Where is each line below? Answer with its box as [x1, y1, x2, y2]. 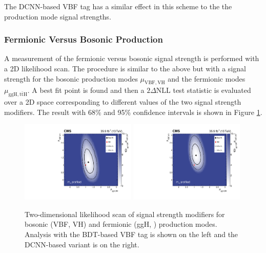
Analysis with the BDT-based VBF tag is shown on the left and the [25, 228, 238, 239]
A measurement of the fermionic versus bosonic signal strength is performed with [4, 53, 259, 64]
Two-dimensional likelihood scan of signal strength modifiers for [25, 208, 225, 219]
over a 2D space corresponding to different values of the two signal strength [4, 96, 241, 107]
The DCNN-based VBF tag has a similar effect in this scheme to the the [4, 1, 232, 11]
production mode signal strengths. [4, 11, 111, 22]
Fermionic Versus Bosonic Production [4, 33, 163, 46]
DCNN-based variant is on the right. [25, 239, 139, 249]
